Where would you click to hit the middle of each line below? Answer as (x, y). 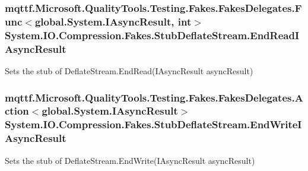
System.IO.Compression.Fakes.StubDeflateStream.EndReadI (152, 35)
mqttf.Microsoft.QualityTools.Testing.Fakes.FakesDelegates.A (154, 97)
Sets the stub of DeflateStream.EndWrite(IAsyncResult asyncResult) (130, 160)
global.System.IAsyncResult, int (113, 21)
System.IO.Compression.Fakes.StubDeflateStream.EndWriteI (153, 124)
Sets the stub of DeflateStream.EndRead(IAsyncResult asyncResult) (129, 70)
